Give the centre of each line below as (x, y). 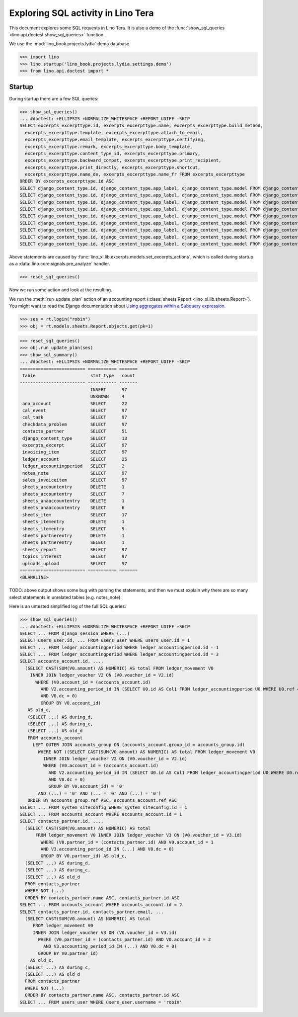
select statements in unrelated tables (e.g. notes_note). (65, 597)
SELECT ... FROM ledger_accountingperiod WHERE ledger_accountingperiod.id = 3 (119, 654)
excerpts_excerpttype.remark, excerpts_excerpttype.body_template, (109, 146)
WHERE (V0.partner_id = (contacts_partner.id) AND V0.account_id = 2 (124, 940)
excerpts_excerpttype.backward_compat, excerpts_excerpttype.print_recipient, (123, 161)
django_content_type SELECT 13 (75, 438)
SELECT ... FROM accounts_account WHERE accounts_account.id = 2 (101, 905)
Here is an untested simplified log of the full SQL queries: (68, 606)
